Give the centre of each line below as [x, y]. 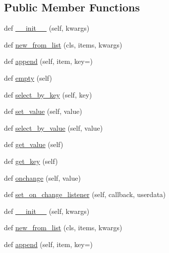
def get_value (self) [34, 144]
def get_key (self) [31, 161]
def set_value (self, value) [43, 111]
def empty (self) [28, 77]
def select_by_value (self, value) [54, 127]
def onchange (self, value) [42, 177]
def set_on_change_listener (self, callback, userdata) [85, 194]
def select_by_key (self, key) [48, 94]
